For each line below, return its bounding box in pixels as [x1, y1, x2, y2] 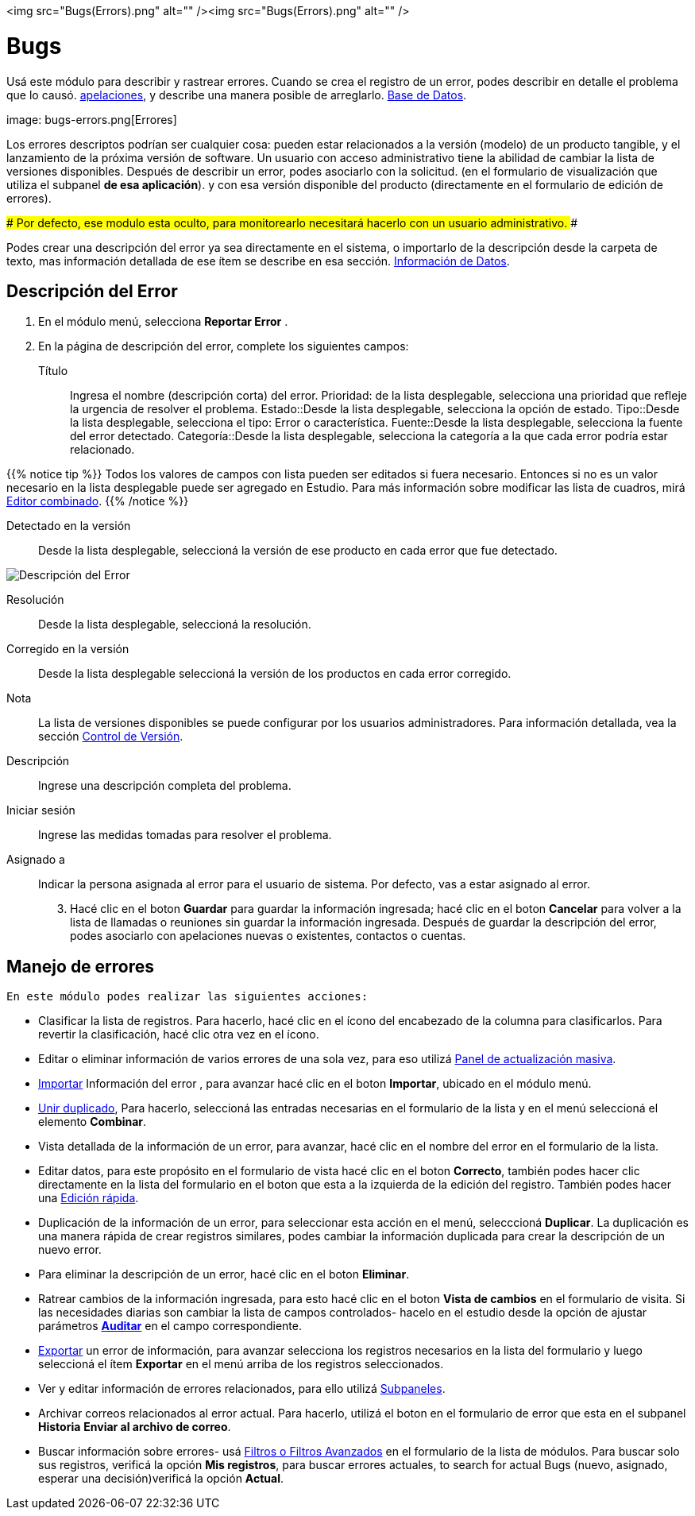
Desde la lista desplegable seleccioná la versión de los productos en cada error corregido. [38, 667, 512, 681]
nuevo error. [38, 1243, 102, 1257]
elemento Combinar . [38, 1115, 147, 1129]
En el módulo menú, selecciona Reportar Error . [38, 315, 288, 329]
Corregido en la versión [6, 642, 129, 656]
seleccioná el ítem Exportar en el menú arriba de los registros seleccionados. [38, 1357, 444, 1371]
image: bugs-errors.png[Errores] [6, 112, 177, 126]
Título [38, 364, 68, 378]
